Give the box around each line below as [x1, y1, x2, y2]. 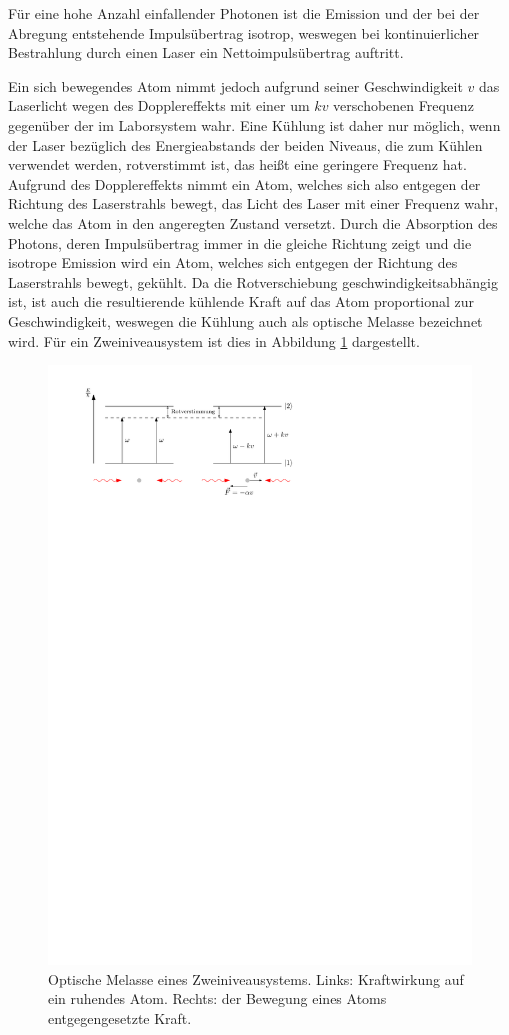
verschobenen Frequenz [333, 95, 474, 116]
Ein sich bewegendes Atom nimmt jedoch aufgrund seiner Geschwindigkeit [8, 75, 463, 96]
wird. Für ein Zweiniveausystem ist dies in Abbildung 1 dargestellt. [8, 330, 420, 351]
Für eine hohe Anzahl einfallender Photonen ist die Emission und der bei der [8, 3, 480, 23]
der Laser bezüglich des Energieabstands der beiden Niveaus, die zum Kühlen [8, 134, 483, 155]
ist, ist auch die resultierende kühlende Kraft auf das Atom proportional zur [8, 291, 475, 312]
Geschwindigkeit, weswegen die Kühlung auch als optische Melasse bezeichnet [8, 310, 483, 331]
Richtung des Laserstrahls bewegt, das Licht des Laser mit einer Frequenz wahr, [8, 193, 499, 214]
